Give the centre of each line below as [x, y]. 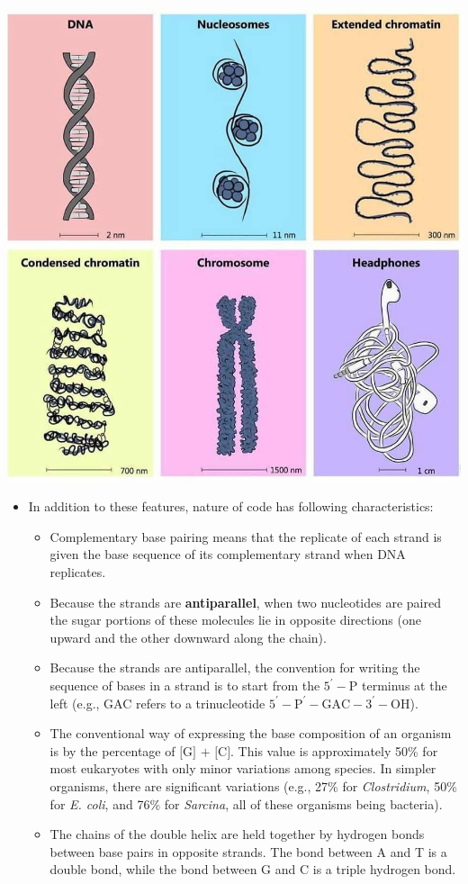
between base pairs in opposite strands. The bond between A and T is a [248, 851]
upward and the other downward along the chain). [188, 637]
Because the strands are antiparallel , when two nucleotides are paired [245, 602]
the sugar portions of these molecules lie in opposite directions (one [235, 620]
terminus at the [405, 686]
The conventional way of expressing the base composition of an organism [251, 733]
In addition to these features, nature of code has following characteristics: [231, 506]
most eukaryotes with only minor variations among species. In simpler [243, 768]
